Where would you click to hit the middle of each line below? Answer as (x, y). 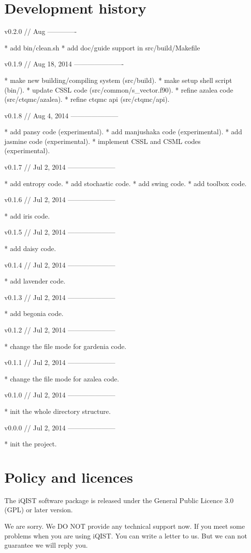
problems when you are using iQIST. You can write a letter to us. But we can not (126, 535)
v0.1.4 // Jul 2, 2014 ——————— (60, 264)
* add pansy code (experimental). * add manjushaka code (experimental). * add (123, 132)
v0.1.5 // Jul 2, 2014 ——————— (60, 232)
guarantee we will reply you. (46, 545)
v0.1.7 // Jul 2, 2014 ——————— (60, 167)
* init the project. (31, 444)
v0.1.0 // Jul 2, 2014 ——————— (60, 395)
